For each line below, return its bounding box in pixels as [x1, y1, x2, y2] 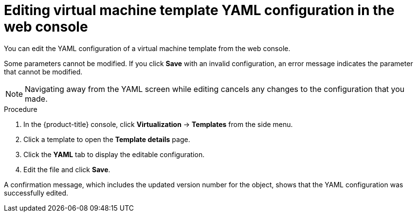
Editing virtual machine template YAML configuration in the [4, 2, 395, 18]
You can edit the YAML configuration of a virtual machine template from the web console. [4, 44, 290, 53]
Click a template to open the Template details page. [23, 135, 190, 144]
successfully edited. [4, 188, 69, 197]
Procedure [4, 105, 37, 113]
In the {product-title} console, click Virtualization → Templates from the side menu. [23, 120, 293, 128]
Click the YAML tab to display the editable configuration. [23, 150, 205, 159]
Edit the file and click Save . [23, 165, 110, 174]
